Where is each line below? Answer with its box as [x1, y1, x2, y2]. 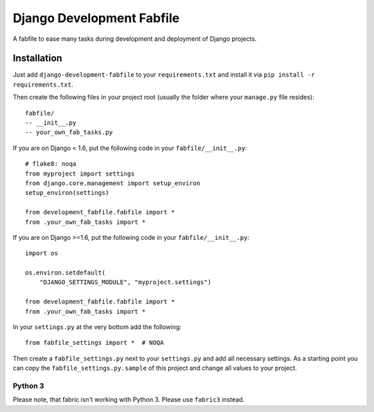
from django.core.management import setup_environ [25, 179, 201, 187]
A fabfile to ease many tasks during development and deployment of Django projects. [12, 35, 257, 43]
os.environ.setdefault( [25, 269, 106, 277]
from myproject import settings [25, 169, 135, 178]
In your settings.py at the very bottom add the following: [12, 323, 181, 331]
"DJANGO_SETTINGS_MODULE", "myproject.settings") [39, 279, 211, 286]
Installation [12, 53, 62, 64]
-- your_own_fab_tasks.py [25, 129, 114, 136]
